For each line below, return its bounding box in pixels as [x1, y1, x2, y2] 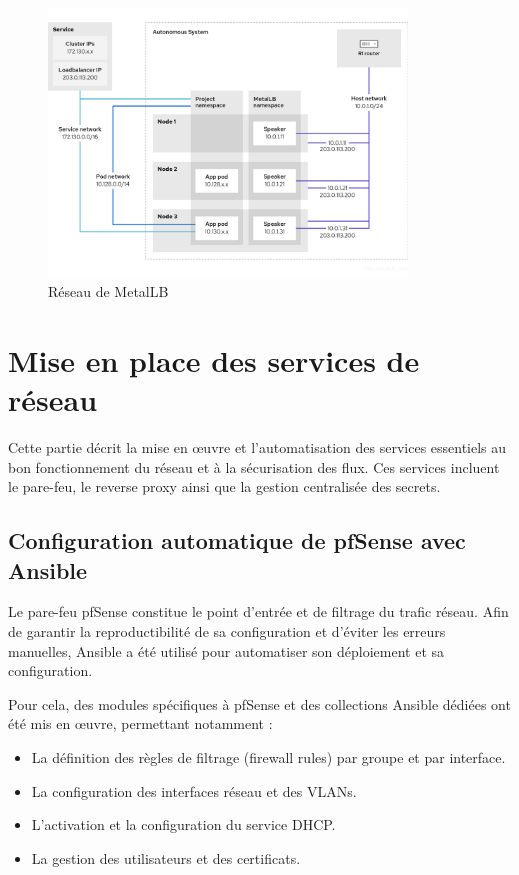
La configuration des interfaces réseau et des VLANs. [31, 780, 357, 801]
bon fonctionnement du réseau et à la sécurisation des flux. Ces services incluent [8, 456, 500, 477]
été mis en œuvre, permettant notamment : [8, 713, 273, 734]
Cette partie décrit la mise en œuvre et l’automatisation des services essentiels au [8, 437, 507, 458]
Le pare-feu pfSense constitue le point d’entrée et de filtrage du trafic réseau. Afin [8, 601, 509, 622]
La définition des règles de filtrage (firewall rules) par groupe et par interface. [31, 747, 506, 768]
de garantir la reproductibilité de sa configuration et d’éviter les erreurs [8, 621, 446, 642]
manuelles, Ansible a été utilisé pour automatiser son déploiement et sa [8, 640, 445, 661]
